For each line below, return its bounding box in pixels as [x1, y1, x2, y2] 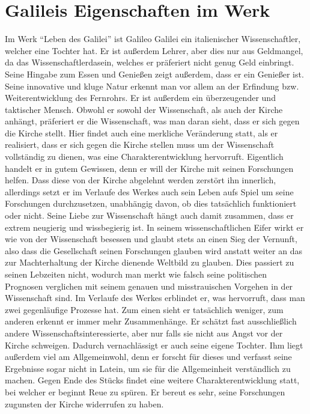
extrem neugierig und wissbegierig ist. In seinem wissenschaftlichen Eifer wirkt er [5, 221, 304, 233]
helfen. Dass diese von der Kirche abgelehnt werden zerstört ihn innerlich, [5, 174, 276, 186]
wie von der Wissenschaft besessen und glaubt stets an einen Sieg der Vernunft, [5, 233, 297, 245]
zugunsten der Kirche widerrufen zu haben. [5, 397, 164, 410]
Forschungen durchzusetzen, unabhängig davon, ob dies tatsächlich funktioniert [5, 197, 297, 210]
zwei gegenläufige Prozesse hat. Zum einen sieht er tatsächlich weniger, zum [5, 303, 284, 315]
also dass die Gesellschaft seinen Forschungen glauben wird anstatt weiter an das [5, 244, 302, 257]
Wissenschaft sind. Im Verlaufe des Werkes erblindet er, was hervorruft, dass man [5, 291, 305, 304]
